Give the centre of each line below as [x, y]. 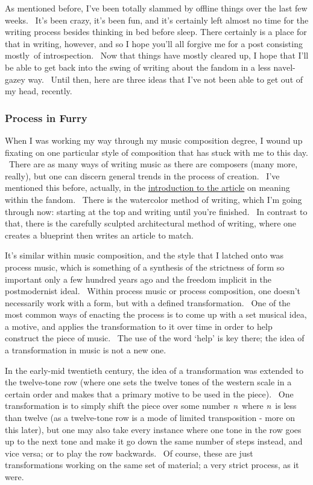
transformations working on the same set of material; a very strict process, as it [152, 465]
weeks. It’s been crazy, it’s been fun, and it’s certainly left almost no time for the [157, 20]
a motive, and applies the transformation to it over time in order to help [139, 326]
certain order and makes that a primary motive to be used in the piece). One [149, 393]
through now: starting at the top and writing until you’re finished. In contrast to [156, 211]
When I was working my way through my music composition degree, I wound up [154, 140]
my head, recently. [39, 91]
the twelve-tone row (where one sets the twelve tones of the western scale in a [148, 382]
